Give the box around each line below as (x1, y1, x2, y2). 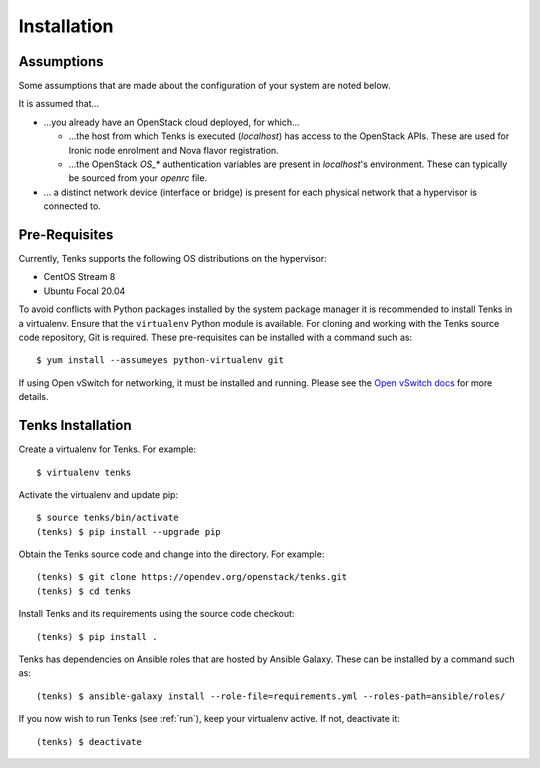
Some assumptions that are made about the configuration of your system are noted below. (18, 80, 391, 92)
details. (18, 391, 49, 403)
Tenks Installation (18, 417, 132, 434)
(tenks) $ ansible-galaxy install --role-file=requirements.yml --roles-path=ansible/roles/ (36, 690, 506, 702)
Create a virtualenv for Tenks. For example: (18, 443, 197, 455)
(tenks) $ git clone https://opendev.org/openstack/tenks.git (36, 571, 348, 583)
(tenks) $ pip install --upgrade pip (36, 526, 222, 537)
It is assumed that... (18, 98, 100, 110)
